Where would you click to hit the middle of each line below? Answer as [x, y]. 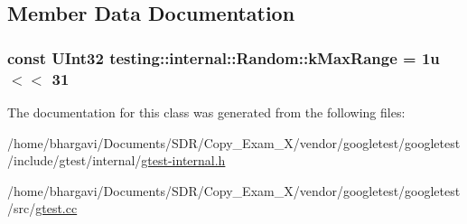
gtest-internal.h [183, 160]
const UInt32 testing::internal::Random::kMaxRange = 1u [224, 57]
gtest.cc [56, 208]
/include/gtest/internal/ [75, 160]
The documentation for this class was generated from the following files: [206, 112]
